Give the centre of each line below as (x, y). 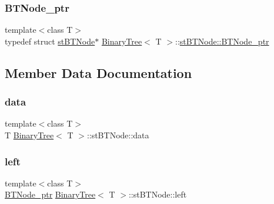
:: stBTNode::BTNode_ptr (222, 41)
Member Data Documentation (98, 72)
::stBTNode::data (118, 135)
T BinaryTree (29, 135)
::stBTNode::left (158, 194)
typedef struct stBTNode (50, 41)
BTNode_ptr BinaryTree (50, 194)
